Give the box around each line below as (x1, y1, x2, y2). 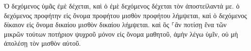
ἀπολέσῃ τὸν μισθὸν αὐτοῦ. (4, 38, 81, 48)
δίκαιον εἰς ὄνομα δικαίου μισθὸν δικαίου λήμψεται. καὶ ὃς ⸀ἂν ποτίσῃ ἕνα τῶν (4, 20, 227, 30)
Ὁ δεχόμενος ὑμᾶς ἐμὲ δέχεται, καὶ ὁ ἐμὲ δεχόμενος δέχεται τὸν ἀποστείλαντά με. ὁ (4, 1, 240, 10)
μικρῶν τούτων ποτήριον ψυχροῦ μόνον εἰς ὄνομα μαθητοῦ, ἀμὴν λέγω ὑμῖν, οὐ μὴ (4, 29, 238, 39)
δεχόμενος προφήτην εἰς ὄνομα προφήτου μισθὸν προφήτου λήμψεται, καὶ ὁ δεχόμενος (4, 10, 247, 20)
